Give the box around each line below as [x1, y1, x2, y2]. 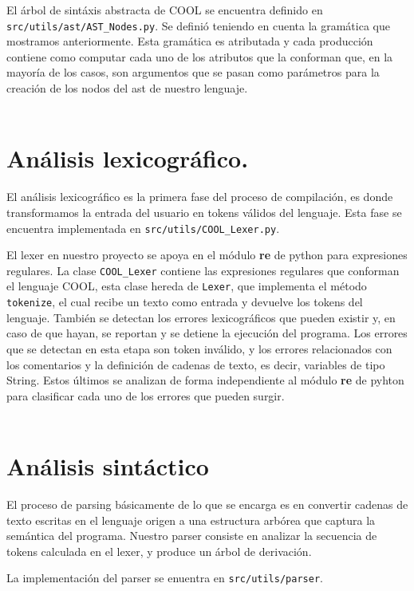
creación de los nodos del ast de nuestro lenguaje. [6, 80, 248, 97]
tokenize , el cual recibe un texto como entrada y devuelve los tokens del [6, 294, 363, 310]
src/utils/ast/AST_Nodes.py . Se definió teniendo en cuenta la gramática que [6, 17, 390, 33]
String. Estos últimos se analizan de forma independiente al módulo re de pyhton [6, 372, 404, 388]
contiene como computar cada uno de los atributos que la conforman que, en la [6, 48, 393, 65]
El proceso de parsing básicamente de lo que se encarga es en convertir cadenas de [6, 496, 408, 513]
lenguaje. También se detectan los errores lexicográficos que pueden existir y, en [6, 309, 396, 325]
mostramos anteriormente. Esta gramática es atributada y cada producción [6, 33, 373, 49]
